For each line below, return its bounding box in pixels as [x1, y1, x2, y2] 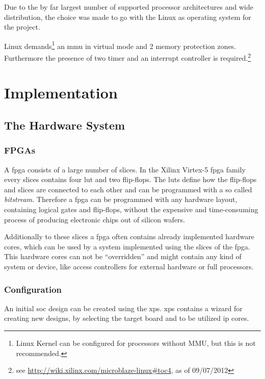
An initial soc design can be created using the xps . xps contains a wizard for [4, 302, 243, 313]
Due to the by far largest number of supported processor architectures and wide [4, 2, 253, 12]
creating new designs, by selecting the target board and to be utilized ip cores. [4, 313, 249, 323]
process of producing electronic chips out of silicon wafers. [4, 214, 185, 224]
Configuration [4, 283, 62, 295]
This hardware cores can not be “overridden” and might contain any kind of [4, 251, 242, 262]
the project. [4, 21, 40, 32]
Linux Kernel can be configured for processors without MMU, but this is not [16, 338, 256, 348]
